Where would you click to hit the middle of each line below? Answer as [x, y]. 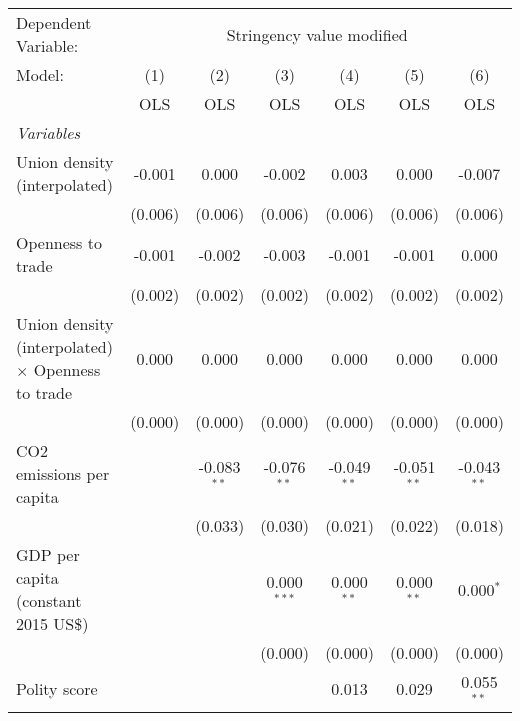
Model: [40, 74]
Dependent [54, 22]
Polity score [57, 689]
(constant [49, 600]
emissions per [63, 473]
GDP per [48, 554]
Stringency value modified [317, 34]
